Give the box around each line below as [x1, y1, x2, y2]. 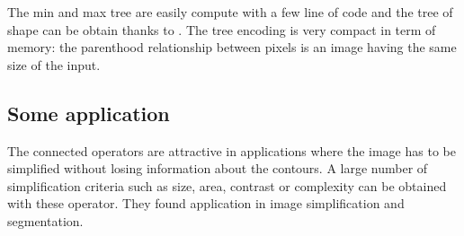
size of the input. [7, 55, 101, 74]
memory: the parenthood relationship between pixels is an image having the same [7, 38, 457, 57]
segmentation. [7, 211, 84, 230]
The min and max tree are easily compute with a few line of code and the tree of [7, 3, 453, 21]
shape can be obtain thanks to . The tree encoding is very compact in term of [7, 20, 436, 39]
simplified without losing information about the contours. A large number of [7, 159, 428, 178]
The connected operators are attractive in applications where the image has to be [7, 141, 456, 160]
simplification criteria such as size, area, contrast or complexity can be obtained [7, 176, 447, 195]
